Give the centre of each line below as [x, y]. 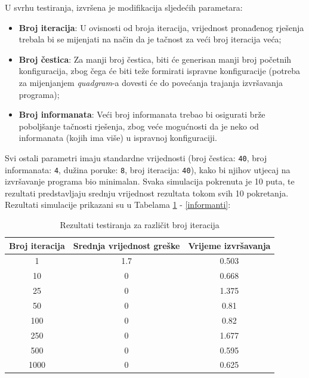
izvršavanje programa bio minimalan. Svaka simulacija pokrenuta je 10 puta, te [150, 181]
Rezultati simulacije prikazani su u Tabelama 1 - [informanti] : [118, 205]
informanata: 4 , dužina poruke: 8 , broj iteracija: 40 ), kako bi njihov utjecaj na [148, 169]
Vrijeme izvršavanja [229, 245]
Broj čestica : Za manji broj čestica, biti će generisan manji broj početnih [155, 59]
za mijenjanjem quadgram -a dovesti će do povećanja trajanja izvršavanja [151, 82]
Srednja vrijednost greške [126, 245]
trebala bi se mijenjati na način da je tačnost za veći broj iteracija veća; [150, 39]
